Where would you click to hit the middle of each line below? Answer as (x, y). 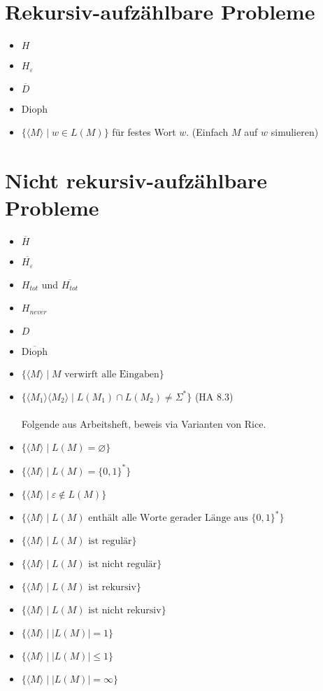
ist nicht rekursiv (125, 611)
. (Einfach (207, 132)
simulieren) (295, 132)
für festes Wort (144, 132)
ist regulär (110, 542)
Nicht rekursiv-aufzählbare (136, 180)
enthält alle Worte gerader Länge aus (168, 518)
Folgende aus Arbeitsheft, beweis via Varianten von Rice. (144, 423)
